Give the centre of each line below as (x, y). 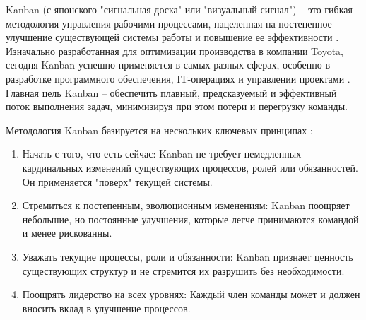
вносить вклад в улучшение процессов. (106, 308)
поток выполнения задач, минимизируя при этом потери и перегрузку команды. (177, 106)
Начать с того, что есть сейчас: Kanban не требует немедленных (162, 154)
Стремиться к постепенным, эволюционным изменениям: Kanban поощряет (186, 205)
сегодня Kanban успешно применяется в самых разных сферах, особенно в (168, 65)
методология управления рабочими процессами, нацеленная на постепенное (169, 23)
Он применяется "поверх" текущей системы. (117, 181)
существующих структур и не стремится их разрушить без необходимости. (183, 270)
